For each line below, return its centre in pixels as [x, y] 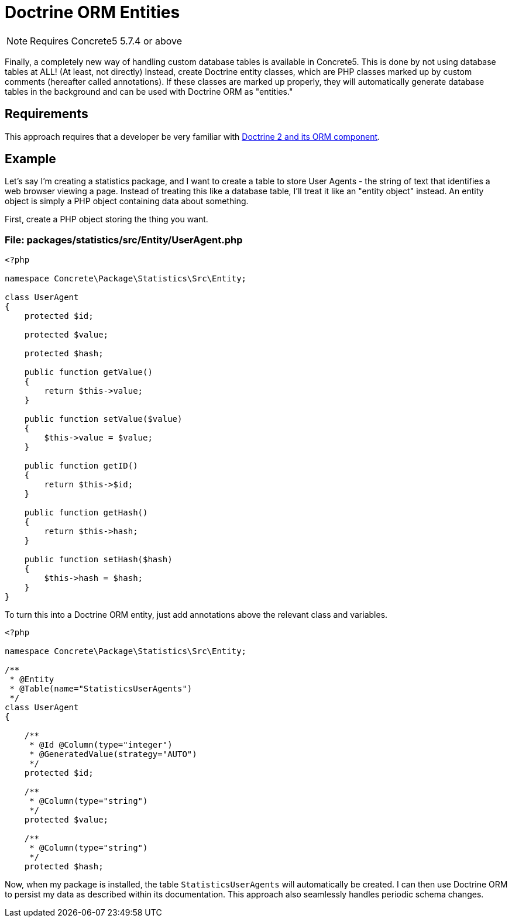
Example [30, 159]
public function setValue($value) [103, 419]
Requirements [47, 114]
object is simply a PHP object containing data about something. [127, 201]
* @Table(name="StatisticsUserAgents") [101, 689]
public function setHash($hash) [98, 560]
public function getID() [81, 466]
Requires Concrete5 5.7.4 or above [106, 41]
